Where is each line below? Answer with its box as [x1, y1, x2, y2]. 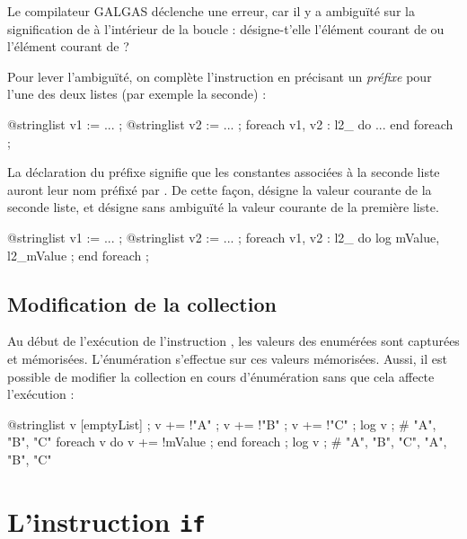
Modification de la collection [7, 289, 277, 317]
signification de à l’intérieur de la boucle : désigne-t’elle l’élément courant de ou [7, 19, 445, 38]
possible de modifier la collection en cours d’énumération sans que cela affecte [7, 367, 435, 385]
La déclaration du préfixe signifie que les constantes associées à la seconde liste [7, 163, 440, 181]
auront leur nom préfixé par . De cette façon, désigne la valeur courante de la [7, 180, 432, 199]
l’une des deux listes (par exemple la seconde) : [7, 84, 267, 103]
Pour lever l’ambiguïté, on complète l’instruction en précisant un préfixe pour [7, 66, 432, 85]
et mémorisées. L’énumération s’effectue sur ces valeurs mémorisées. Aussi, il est [7, 349, 447, 367]
